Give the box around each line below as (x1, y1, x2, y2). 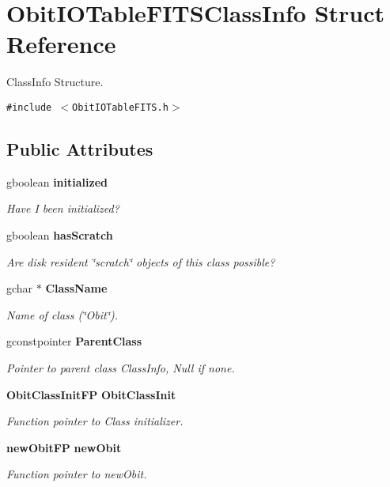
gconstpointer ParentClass (6, 333, 142, 349)
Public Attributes (6, 136, 153, 160)
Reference (6, 28, 116, 60)
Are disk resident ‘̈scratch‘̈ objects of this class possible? (6, 253, 275, 270)
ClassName (45, 280, 108, 296)
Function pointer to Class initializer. (6, 413, 184, 429)
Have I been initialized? (6, 200, 119, 217)
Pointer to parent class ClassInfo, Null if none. (6, 359, 235, 376)
